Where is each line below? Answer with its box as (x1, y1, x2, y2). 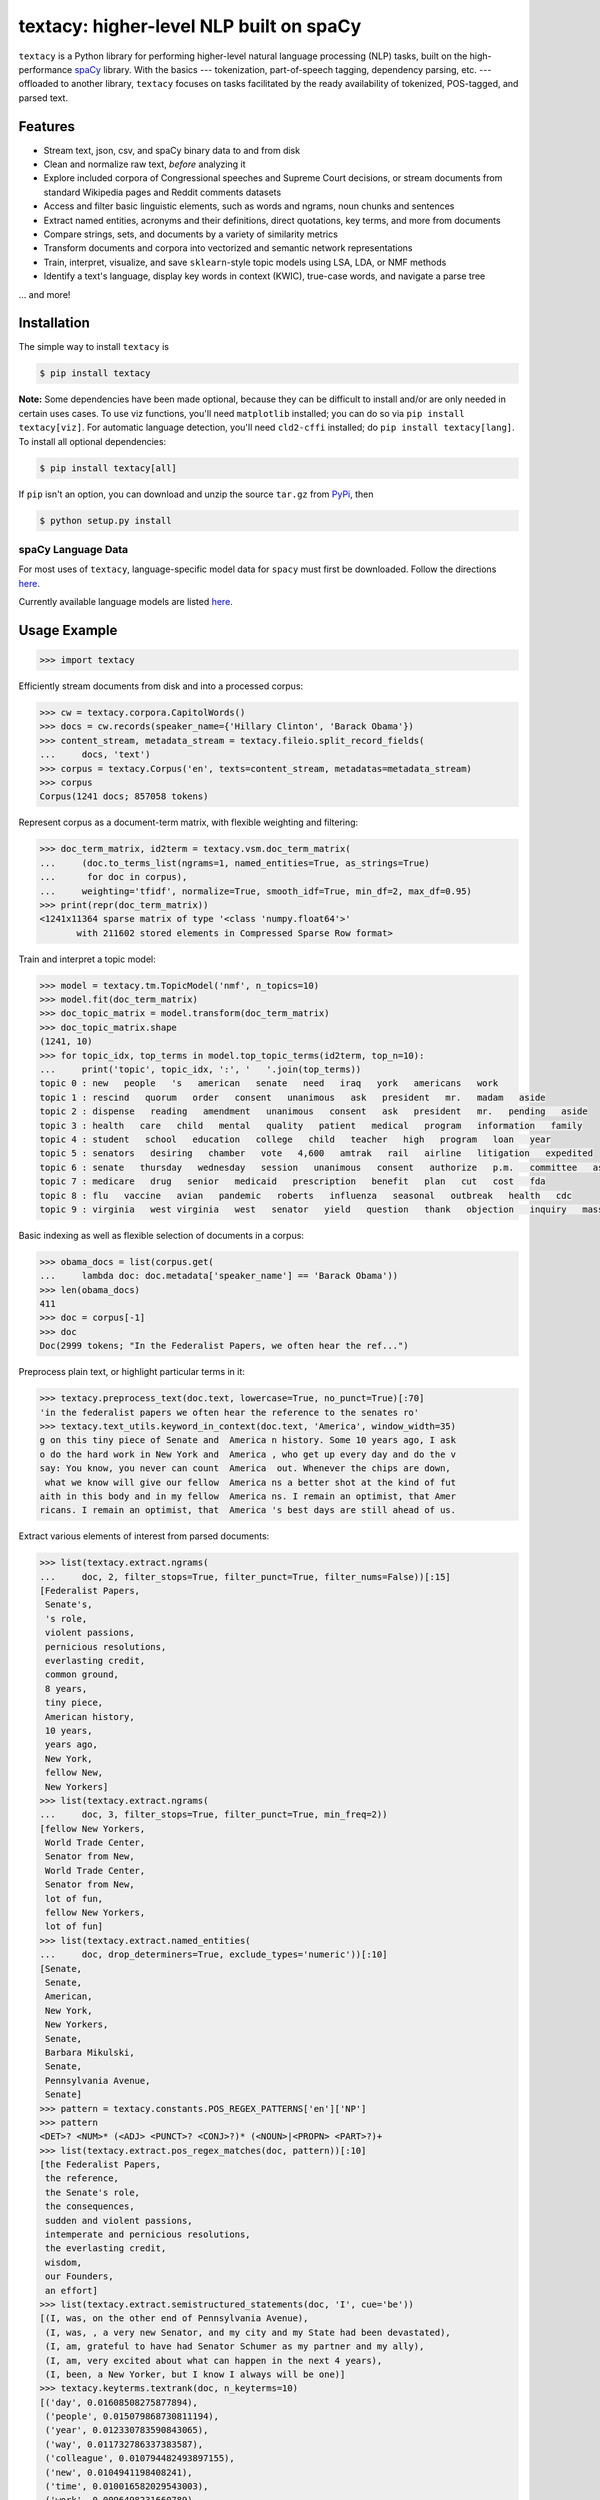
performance (18, 63, 73, 75)
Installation (18, 315, 90, 332)
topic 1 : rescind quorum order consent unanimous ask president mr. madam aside (39, 1091, 546, 1103)
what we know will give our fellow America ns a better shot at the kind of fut (45, 1476, 457, 1488)
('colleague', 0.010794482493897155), (45, 2453, 235, 2464)
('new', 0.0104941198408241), (45, 2466, 194, 2478)
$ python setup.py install (39, 515, 172, 526)
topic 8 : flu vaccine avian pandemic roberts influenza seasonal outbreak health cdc (39, 1190, 572, 1201)
